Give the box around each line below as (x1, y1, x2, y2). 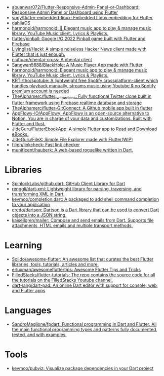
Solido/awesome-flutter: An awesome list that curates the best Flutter (11, 256, 154, 262)
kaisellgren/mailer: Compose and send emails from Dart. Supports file (11, 217, 154, 223)
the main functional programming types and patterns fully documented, (11, 326, 158, 332)
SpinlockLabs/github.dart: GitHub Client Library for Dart (11, 180, 125, 187)
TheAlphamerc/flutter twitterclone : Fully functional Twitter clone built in (11, 93, 152, 100)
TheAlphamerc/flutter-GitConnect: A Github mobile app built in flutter (11, 105, 153, 111)
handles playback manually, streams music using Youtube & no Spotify (11, 83, 156, 88)
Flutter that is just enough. (11, 51, 65, 57)
